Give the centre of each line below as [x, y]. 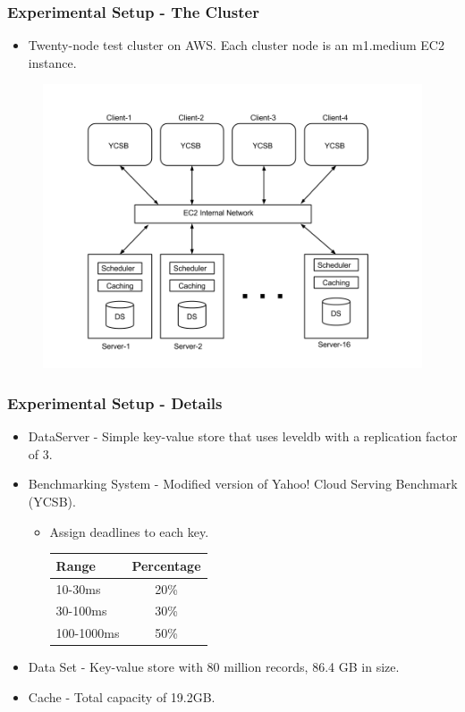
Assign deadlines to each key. [129, 531]
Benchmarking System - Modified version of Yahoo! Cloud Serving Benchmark [243, 484]
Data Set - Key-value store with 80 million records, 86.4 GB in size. [214, 667]
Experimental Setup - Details [115, 402]
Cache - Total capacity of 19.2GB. [122, 696]
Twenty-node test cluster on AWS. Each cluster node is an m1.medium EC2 [236, 45]
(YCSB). [52, 501]
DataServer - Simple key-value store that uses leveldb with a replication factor [243, 436]
